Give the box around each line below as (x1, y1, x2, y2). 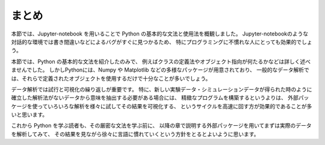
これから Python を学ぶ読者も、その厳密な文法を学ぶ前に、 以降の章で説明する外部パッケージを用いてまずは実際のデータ (11, 122, 312, 129)
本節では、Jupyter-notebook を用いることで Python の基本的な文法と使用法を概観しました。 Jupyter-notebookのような (11, 30, 309, 37)
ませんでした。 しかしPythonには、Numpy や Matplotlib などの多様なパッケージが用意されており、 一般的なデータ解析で (11, 66, 310, 73)
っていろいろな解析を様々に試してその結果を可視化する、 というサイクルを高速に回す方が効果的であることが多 (37, 102, 312, 110)
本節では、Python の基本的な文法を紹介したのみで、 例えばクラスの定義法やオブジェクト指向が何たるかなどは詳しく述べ (11, 58, 311, 65)
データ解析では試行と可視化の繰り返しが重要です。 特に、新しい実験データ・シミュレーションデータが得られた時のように (11, 85, 312, 93)
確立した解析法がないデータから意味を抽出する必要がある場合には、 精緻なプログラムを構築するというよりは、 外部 (11, 94, 299, 102)
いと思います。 (11, 111, 48, 119)
